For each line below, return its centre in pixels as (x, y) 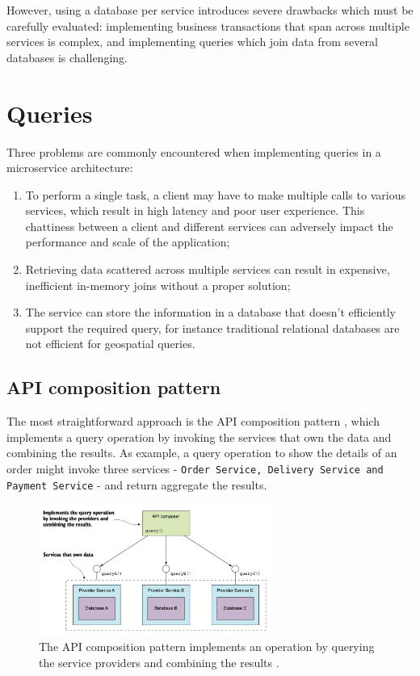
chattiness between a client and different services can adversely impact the (209, 226)
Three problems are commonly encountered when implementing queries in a (194, 151)
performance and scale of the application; (128, 242)
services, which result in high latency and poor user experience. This (195, 210)
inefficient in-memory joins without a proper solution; (158, 285)
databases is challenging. (67, 57)
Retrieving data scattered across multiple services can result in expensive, (208, 269)
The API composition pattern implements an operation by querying (207, 646)
